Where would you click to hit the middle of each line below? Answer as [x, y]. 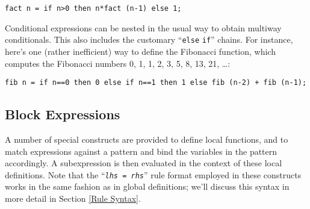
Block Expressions [63, 114]
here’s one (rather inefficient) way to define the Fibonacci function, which [140, 51]
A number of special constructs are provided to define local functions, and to [147, 139]
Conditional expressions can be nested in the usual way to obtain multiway [143, 27]
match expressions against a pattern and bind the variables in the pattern [141, 151]
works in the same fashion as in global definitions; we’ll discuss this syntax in [147, 186]
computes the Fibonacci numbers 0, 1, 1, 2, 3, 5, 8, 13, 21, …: [118, 63]
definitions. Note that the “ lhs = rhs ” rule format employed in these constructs [153, 174]
